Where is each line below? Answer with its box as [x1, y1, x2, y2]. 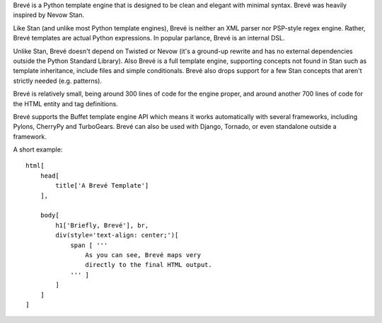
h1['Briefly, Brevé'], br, [55, 221, 149, 229]
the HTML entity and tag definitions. [13, 99, 118, 108]
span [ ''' [70, 241, 108, 249]
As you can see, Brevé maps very [85, 251, 202, 259]
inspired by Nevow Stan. [13, 11, 85, 19]
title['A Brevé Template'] [55, 181, 149, 190]
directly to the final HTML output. [85, 261, 212, 269]
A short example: [13, 145, 63, 154]
